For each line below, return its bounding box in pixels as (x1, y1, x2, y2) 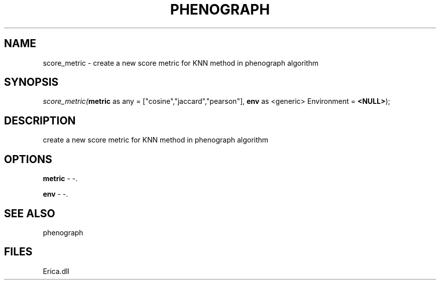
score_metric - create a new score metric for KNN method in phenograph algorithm (43, 58, 319, 67)
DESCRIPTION (4, 114, 76, 127)
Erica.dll (43, 266, 69, 275)
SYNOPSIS (4, 76, 59, 89)
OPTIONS (4, 153, 52, 166)
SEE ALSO (4, 207, 55, 220)
